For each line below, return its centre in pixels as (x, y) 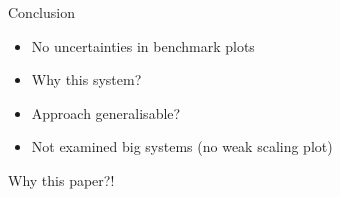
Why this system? (86, 79)
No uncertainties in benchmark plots (143, 45)
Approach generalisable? (106, 112)
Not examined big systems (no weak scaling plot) (182, 146)
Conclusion (41, 12)
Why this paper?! (61, 179)
